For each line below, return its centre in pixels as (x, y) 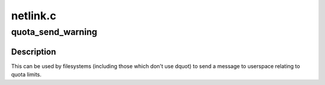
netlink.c (34, 16)
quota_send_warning (54, 32)
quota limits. (26, 75)
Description (34, 52)
